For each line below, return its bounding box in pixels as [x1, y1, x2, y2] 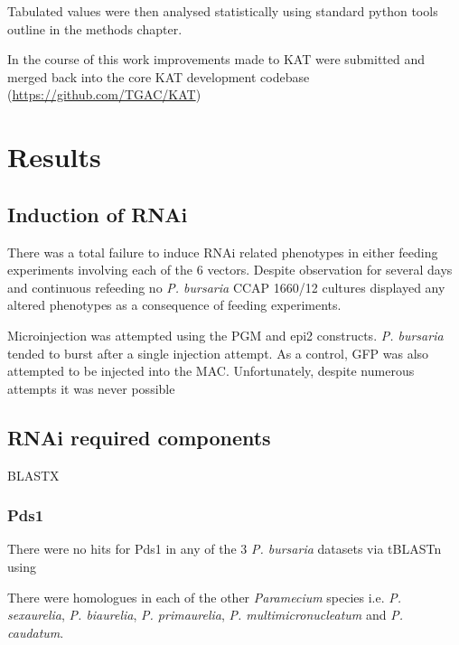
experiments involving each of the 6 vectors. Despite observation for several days [7, 260, 453, 279]
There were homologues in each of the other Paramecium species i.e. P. [7, 587, 402, 606]
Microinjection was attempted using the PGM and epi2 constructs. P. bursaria [7, 325, 444, 344]
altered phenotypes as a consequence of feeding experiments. [7, 295, 342, 314]
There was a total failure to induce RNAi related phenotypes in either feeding [7, 242, 438, 261]
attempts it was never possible [7, 379, 175, 397]
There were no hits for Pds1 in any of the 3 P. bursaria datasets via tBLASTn [7, 539, 442, 558]
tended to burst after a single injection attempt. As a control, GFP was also [7, 343, 429, 362]
